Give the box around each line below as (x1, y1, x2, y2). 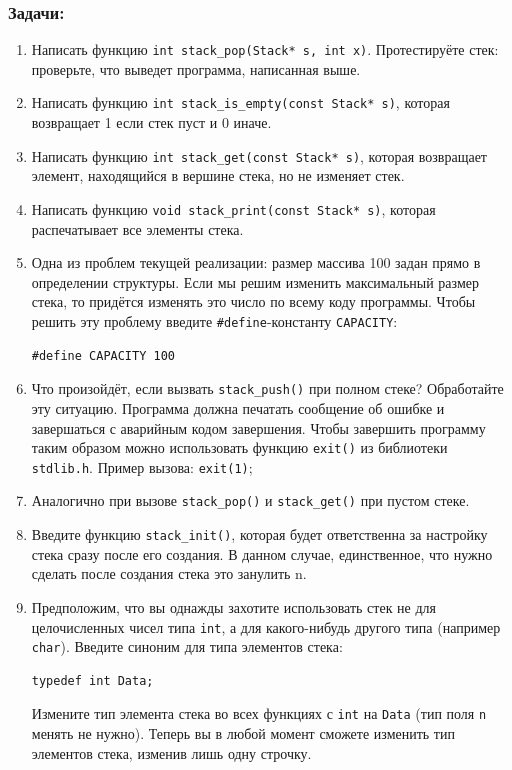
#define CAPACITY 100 (31, 348, 175, 363)
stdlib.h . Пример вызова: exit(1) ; (31, 456, 253, 477)
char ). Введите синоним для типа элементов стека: (31, 636, 343, 657)
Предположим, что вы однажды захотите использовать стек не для (31, 596, 437, 617)
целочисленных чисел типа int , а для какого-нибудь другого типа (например (31, 616, 501, 637)
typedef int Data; (31, 673, 154, 688)
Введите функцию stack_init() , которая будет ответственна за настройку (31, 524, 488, 545)
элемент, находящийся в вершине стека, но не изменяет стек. (31, 165, 405, 186)
